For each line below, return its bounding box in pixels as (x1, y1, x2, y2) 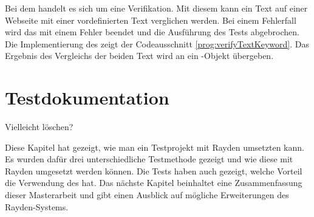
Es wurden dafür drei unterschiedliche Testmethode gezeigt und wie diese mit (5, 153, 293, 165)
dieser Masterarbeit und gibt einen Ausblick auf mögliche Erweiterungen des (5, 188, 289, 201)
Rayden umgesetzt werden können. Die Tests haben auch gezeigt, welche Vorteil (5, 164, 302, 177)
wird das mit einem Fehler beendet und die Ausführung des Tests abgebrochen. (5, 26, 299, 38)
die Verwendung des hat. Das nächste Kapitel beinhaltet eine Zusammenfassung (5, 176, 302, 189)
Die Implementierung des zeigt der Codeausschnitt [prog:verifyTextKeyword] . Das (5, 37, 310, 50)
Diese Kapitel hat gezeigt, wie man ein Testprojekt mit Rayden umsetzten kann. (5, 140, 304, 153)
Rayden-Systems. (5, 200, 69, 213)
